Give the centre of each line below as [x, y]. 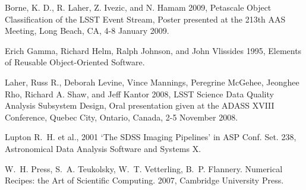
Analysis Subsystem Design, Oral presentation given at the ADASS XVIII [140, 105]
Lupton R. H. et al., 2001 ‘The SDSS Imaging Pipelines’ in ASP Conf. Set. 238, [151, 137]
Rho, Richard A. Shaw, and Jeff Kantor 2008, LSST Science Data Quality [139, 94]
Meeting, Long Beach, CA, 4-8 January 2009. [87, 31]
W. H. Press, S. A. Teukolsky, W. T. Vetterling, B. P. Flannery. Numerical [144, 168]
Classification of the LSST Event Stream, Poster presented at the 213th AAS [145, 19]
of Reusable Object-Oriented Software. [75, 62]
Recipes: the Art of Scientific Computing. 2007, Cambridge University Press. [144, 180]
